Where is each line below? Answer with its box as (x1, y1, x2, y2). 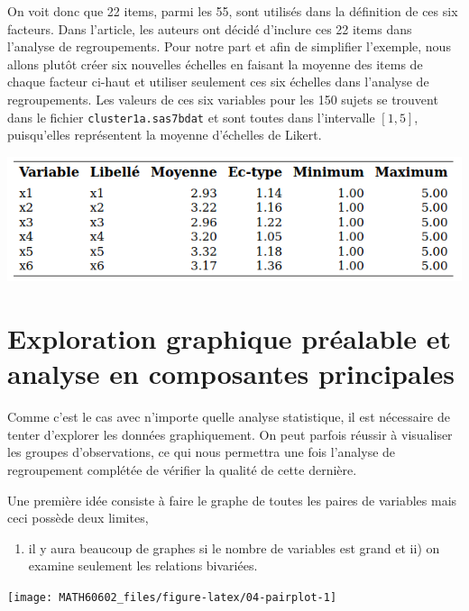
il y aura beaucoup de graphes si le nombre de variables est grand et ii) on (28, 538, 440, 557)
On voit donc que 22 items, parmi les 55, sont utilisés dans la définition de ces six (7, 2, 458, 20)
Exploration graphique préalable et (7, 320, 452, 357)
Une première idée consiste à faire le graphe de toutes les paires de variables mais (7, 490, 457, 509)
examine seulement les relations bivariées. (28, 556, 258, 575)
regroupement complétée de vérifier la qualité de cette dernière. (7, 460, 357, 479)
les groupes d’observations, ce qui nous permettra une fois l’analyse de (7, 442, 396, 461)
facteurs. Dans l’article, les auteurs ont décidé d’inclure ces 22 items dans (7, 19, 412, 38)
